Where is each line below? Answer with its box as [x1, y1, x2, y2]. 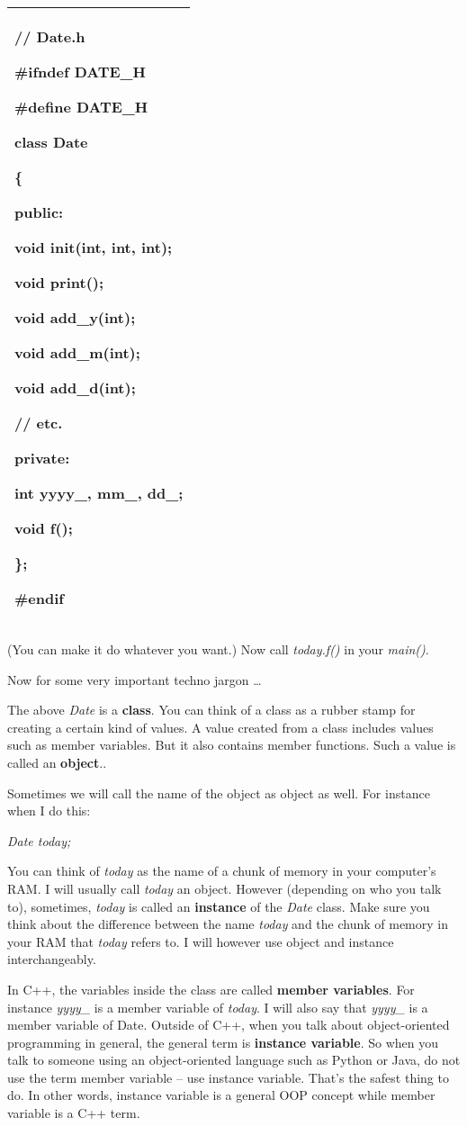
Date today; [7, 831, 71, 850]
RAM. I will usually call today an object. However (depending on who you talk [7, 878, 442, 897]
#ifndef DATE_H [14, 61, 146, 82]
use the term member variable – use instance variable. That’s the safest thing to [7, 1067, 449, 1086]
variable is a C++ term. [7, 1103, 140, 1122]
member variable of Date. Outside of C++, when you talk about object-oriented [7, 1015, 450, 1034]
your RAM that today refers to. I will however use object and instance [7, 932, 394, 950]
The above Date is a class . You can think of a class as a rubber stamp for [7, 700, 416, 719]
